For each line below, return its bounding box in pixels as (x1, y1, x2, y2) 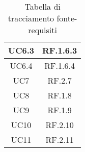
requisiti (28, 24, 57, 36)
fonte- (56, 12, 77, 24)
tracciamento (8, 12, 54, 24)
